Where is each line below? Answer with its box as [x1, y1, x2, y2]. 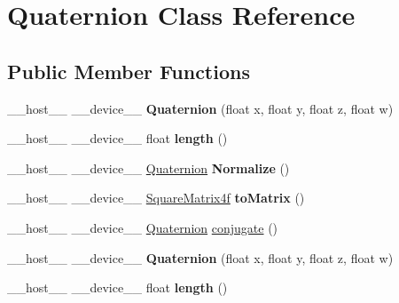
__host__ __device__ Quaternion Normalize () [7, 158, 290, 177]
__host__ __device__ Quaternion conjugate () [7, 218, 278, 236]
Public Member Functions [7, 57, 250, 84]
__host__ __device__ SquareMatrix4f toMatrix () [7, 188, 305, 207]
